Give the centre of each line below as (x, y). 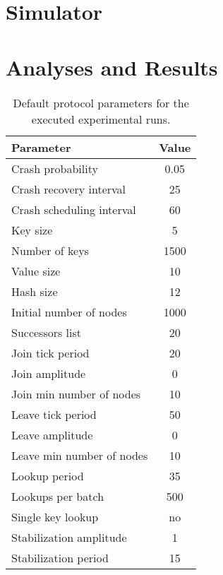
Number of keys (50, 250)
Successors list (47, 332)
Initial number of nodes (69, 312)
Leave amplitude (52, 434)
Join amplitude (49, 373)
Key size (32, 230)
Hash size (35, 291)
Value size (36, 271)
